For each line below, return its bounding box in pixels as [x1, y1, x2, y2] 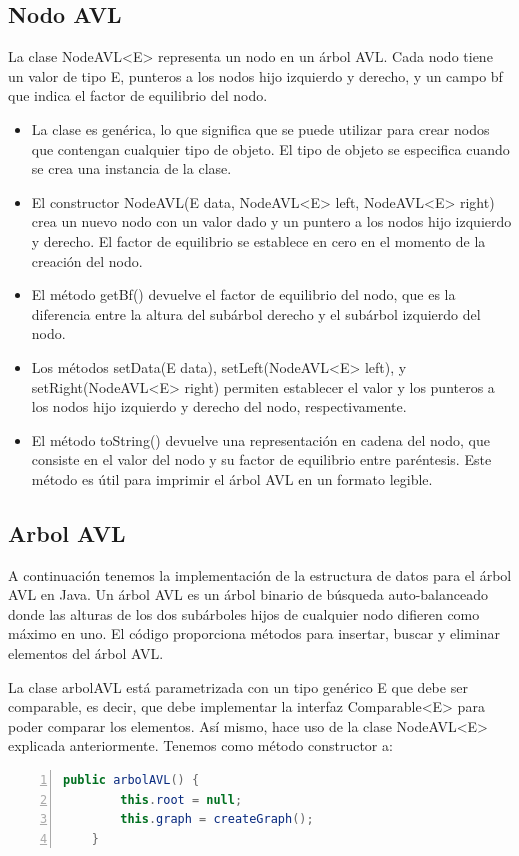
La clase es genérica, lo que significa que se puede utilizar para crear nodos [31, 118, 490, 139]
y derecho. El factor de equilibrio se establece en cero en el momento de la [31, 230, 486, 251]
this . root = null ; [120, 792, 243, 807]
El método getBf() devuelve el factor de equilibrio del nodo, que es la [31, 284, 456, 305]
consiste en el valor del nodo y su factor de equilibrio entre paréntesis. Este [31, 449, 492, 470]
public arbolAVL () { [63, 773, 200, 788]
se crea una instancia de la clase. [31, 158, 232, 179]
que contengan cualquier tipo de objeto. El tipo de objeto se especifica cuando [31, 138, 510, 159]
